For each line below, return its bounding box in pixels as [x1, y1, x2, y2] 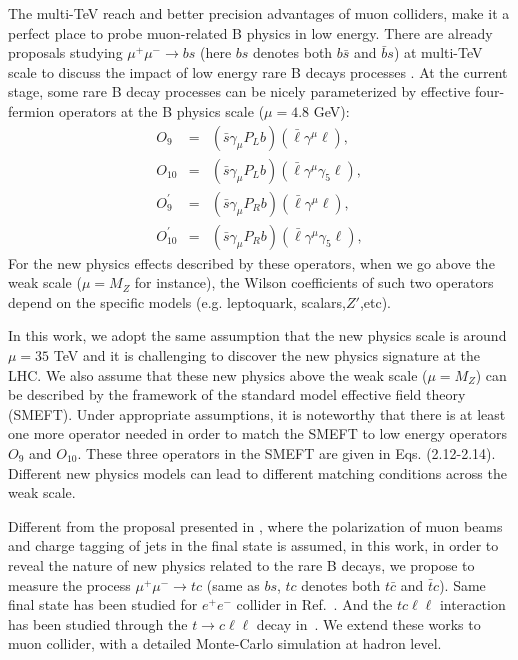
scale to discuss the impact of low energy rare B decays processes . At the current [8, 61, 508, 82]
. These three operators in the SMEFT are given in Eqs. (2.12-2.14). [77, 443, 496, 464]
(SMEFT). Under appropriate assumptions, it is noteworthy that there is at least [8, 403, 506, 424]
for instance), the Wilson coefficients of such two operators [134, 272, 494, 293]
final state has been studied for [8, 594, 198, 615]
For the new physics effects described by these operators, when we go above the [8, 252, 495, 273]
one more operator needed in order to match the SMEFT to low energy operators [8, 423, 507, 444]
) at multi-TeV [393, 42, 483, 63]
